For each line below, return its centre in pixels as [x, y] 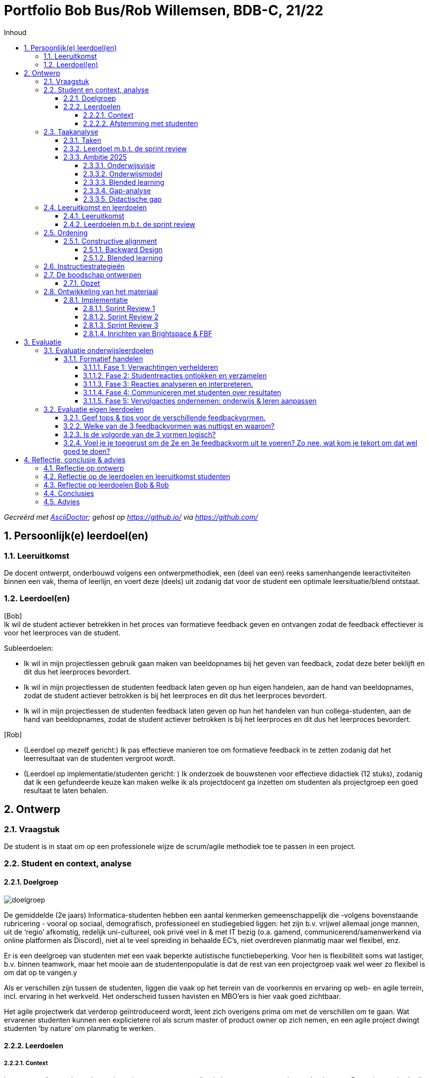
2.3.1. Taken [82, 140]
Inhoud [15, 32]
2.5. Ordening [66, 232]
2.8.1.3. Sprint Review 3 [121, 325]
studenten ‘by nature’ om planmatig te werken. [80, 1028]
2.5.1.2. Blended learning [123, 258]
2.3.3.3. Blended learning [124, 182]
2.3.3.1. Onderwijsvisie [119, 165]
